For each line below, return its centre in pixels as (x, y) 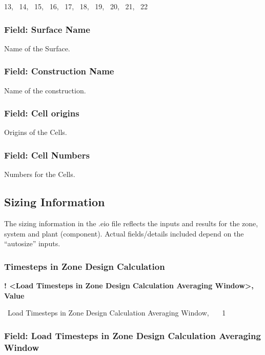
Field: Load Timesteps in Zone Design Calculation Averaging (132, 335)
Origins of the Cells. (36, 132)
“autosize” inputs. (32, 243)
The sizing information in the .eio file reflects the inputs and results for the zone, (131, 223)
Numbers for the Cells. (40, 174)
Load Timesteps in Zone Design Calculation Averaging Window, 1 (117, 313)
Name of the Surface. (37, 48)
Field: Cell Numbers (47, 155)
